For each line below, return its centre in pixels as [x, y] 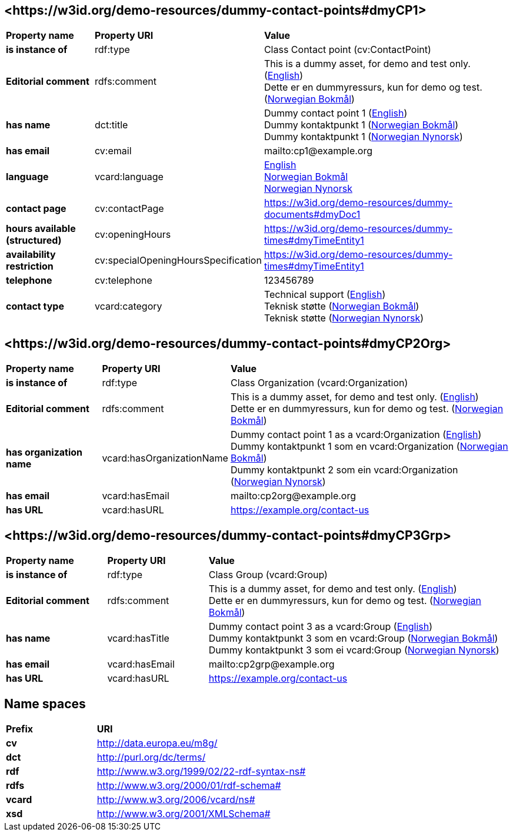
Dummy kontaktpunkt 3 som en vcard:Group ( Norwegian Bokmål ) [353, 638]
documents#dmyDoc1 [312, 215]
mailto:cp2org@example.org [293, 496]
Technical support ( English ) [325, 295]
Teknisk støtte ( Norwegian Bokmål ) [342, 306]
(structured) [34, 240]
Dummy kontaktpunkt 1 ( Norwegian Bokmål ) [361, 125]
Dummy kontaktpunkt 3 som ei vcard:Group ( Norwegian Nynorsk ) [354, 650]
